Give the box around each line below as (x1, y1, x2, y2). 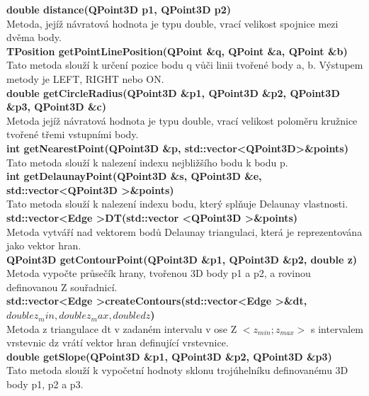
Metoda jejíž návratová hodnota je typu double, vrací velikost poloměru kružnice (6, 113, 358, 128)
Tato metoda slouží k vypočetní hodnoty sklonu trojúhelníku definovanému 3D (6, 363, 348, 378)
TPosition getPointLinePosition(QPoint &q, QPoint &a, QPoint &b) (6, 43, 348, 58)
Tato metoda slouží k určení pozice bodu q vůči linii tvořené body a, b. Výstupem (6, 57, 363, 72)
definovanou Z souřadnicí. (6, 279, 118, 294)
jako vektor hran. (6, 238, 81, 253)
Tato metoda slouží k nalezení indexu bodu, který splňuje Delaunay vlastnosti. (6, 196, 348, 211)
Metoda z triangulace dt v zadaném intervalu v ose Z (6, 321, 237, 336)
